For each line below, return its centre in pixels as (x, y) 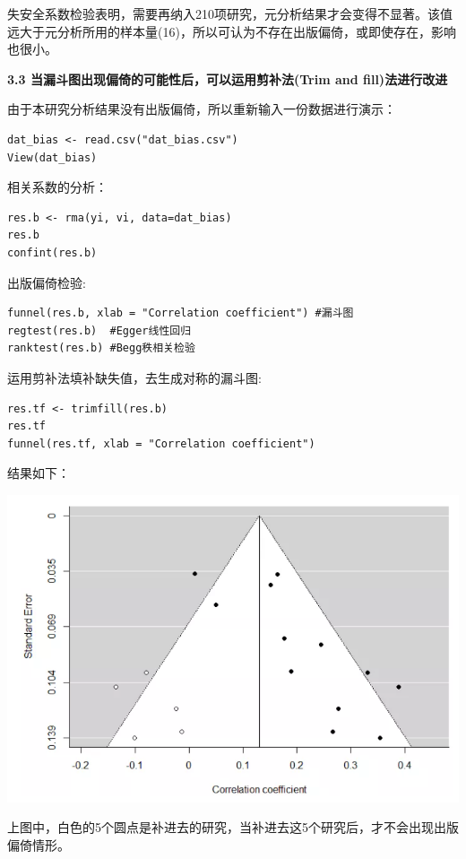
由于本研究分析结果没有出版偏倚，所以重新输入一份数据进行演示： (202, 109)
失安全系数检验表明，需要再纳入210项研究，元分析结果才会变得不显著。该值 (230, 13)
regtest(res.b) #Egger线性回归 (99, 330)
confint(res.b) (52, 252)
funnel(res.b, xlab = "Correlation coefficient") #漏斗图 (181, 313)
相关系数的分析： (57, 187)
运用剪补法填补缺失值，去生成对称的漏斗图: (134, 377)
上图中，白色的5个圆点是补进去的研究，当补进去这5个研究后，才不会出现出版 (233, 827)
